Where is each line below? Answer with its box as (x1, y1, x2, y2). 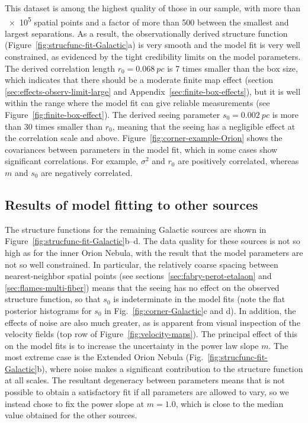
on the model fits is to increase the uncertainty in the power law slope (5, 339, 259, 351)
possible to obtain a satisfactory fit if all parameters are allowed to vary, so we (5, 386, 289, 398)
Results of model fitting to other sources (5, 195, 258, 213)
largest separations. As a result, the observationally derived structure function (5, 27, 288, 39)
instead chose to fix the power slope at (5, 397, 145, 409)
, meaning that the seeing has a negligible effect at (112, 120, 296, 132)
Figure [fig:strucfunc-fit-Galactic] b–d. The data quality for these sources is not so (5, 235, 300, 247)
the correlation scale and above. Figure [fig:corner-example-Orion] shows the (5, 132, 283, 144)
